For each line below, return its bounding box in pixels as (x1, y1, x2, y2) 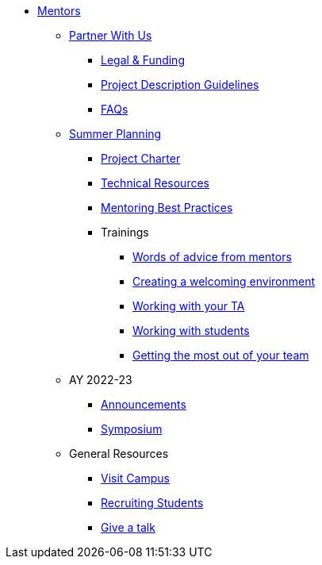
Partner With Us (69, 29, 152, 42)
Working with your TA (132, 299, 245, 313)
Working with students (132, 324, 250, 337)
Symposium (101, 422, 163, 436)
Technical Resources (101, 176, 209, 190)
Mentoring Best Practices (101, 201, 233, 214)
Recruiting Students (101, 496, 204, 509)
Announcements (101, 398, 186, 411)
